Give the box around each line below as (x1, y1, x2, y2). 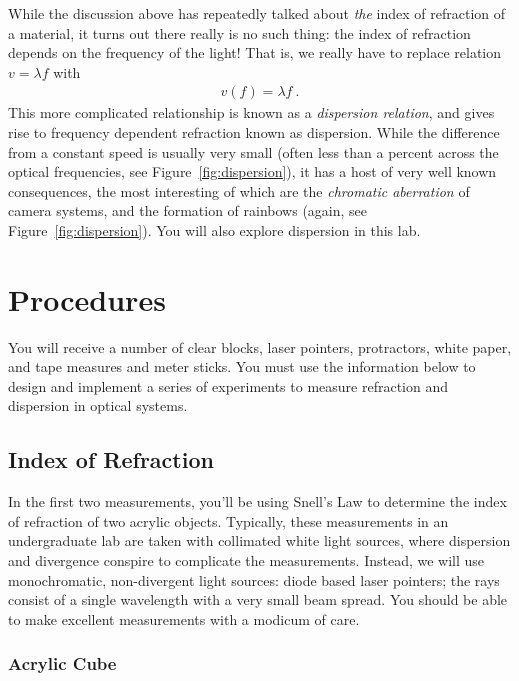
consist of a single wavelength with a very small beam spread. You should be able (8, 589, 508, 610)
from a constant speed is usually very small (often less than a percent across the (8, 141, 499, 162)
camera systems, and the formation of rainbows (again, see (8, 200, 368, 221)
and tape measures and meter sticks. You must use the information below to (8, 356, 476, 377)
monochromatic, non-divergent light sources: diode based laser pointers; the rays (8, 569, 500, 590)
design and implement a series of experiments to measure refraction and (8, 375, 448, 396)
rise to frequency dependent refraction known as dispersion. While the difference (8, 122, 500, 142)
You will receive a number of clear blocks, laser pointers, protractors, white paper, (8, 336, 512, 357)
